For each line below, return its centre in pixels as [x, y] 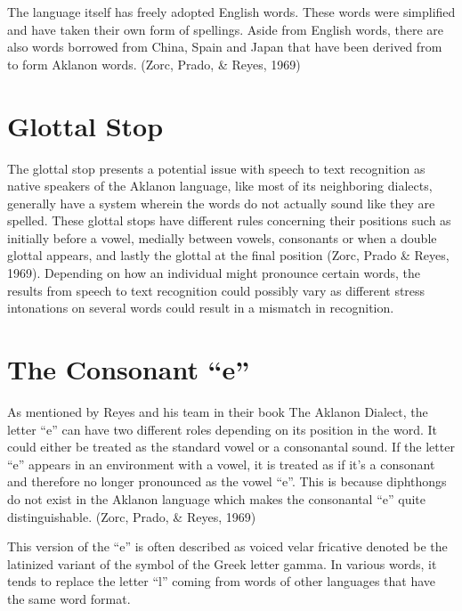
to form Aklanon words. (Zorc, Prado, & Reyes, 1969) [154, 64]
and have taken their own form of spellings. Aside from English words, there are [226, 29]
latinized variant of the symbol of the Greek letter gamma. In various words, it [222, 563]
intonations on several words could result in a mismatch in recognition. [201, 308]
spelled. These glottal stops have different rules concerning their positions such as [229, 220]
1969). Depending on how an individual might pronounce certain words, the [214, 273]
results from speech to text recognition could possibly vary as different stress [216, 290]
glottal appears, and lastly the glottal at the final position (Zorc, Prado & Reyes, [228, 255]
